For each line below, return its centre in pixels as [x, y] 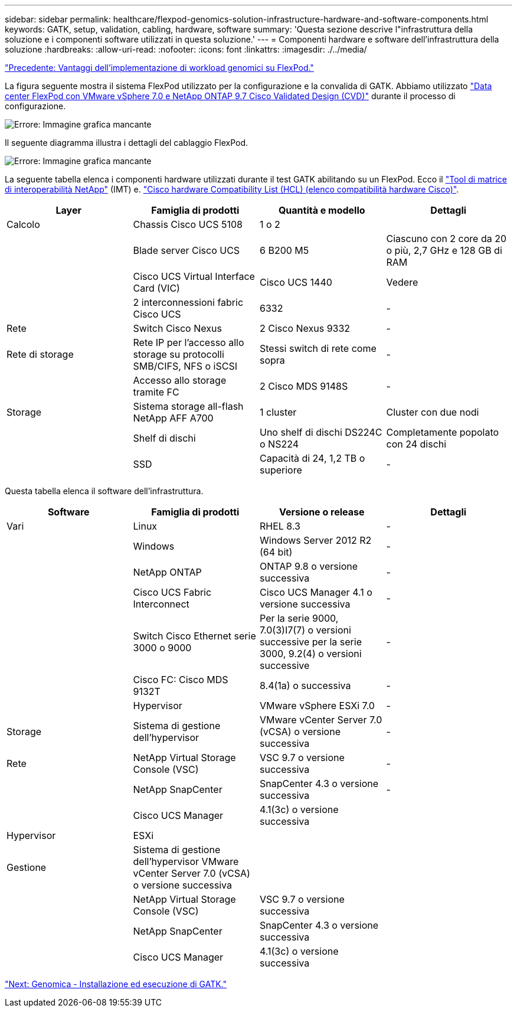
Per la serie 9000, [299, 618]
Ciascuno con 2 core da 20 [446, 239]
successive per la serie [311, 642]
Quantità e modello [322, 210]
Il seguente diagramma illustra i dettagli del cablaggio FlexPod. [127, 143]
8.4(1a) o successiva [305, 685]
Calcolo [23, 224]
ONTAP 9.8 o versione [309, 566]
